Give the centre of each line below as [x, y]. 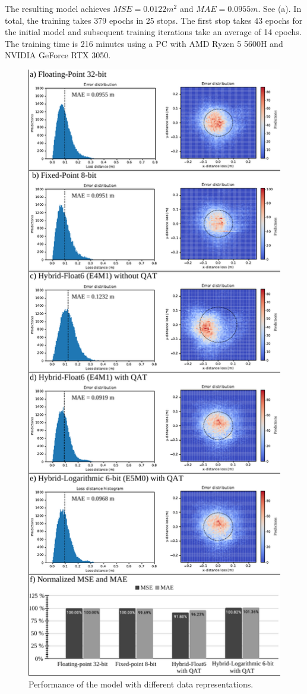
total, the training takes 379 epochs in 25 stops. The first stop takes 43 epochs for [154, 20]
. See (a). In [280, 8]
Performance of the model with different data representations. [141, 684]
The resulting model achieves [58, 8]
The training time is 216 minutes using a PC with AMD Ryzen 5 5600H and [144, 43]
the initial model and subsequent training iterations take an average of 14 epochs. [153, 32]
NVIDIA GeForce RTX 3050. [58, 55]
